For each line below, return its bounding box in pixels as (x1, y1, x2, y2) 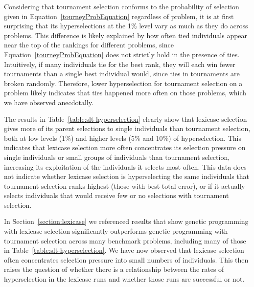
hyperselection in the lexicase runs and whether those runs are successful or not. (4, 274, 245, 284)
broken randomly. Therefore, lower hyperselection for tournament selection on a (4, 78, 243, 88)
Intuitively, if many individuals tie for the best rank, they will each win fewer (4, 59, 235, 69)
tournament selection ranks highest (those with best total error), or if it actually (4, 180, 245, 191)
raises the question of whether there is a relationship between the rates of (4, 264, 224, 274)
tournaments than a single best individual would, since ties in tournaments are (4, 68, 240, 79)
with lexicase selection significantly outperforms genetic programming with (4, 226, 228, 236)
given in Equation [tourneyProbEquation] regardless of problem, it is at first (4, 11, 234, 21)
